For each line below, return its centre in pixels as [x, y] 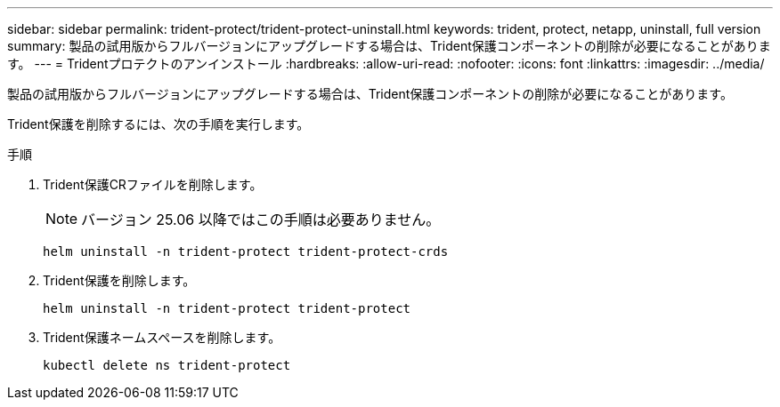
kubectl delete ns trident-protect [167, 365]
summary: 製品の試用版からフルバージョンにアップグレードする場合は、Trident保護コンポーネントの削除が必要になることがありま [389, 46]
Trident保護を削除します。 [119, 280]
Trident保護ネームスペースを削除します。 [162, 337]
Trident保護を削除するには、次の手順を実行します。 [158, 124]
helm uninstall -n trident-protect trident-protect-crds [246, 251]
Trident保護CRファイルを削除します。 [153, 184]
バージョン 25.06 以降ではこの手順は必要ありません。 [261, 219]
